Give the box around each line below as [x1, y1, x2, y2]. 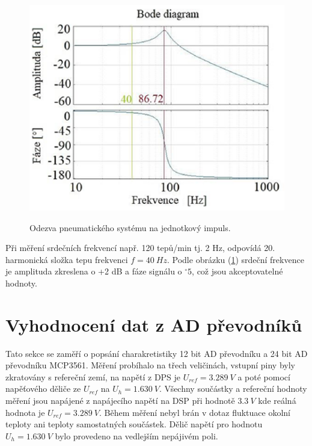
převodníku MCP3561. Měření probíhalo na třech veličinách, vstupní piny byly [5, 359, 295, 371]
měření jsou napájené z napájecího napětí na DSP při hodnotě [5, 394, 235, 407]
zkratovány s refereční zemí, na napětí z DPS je [5, 370, 181, 383]
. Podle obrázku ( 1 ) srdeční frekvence [167, 253, 304, 265]
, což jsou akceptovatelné [192, 265, 283, 277]
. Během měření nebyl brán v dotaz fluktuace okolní [99, 406, 290, 418]
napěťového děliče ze [5, 382, 81, 395]
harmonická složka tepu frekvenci [5, 253, 128, 265]
